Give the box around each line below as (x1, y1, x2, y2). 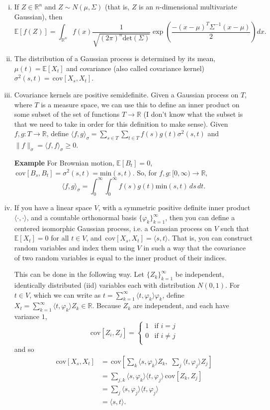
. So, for (132, 167, 157, 177)
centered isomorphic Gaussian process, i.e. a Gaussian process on (14, 223, 212, 233)
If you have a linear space (14, 202, 92, 213)
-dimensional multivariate (160, 1, 237, 11)
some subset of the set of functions (14, 109, 120, 119)
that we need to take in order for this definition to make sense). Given (14, 118, 228, 129)
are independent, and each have (133, 300, 229, 311)
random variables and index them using (14, 242, 135, 252)
